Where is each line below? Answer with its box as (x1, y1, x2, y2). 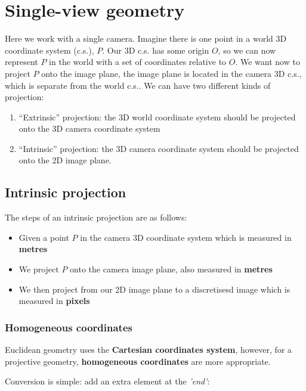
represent (5, 55, 38, 68)
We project (18, 263, 59, 275)
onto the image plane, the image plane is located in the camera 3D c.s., (41, 67, 302, 79)
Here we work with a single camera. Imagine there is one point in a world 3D (5, 32, 287, 45)
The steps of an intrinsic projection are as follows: (5, 211, 187, 224)
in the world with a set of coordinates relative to (49, 55, 227, 68)
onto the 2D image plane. (18, 154, 112, 166)
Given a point (18, 231, 69, 243)
